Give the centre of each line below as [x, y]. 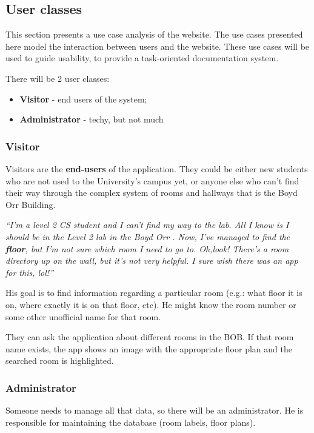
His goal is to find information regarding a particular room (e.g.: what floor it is [154, 293]
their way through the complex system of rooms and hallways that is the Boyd [152, 193]
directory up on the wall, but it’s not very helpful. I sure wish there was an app [152, 260]
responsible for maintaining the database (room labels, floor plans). [131, 422]
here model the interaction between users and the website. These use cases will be [158, 46]
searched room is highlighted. [60, 361]
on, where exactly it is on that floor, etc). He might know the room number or [151, 304]
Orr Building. [31, 204]
